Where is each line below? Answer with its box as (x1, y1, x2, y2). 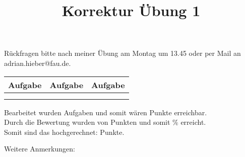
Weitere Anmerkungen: (4, 143, 75, 154)
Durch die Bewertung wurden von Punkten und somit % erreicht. (4, 117, 206, 127)
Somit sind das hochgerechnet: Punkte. (4, 126, 125, 137)
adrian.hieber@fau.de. (4, 57, 71, 68)
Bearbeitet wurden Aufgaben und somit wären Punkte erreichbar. (4, 107, 207, 117)
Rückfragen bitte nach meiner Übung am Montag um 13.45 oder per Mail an (4, 48, 241, 58)
